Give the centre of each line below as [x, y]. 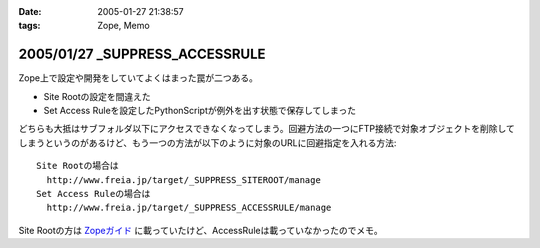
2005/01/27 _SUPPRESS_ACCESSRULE [142, 54]
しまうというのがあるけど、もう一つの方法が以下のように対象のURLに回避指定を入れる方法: [207, 142]
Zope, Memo [123, 26]
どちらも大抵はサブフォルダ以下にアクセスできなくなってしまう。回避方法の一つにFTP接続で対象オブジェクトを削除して [266, 129]
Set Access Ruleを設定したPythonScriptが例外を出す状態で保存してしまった [200, 111]
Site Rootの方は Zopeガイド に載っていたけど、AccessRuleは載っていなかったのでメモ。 [201, 230]
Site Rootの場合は [77, 166]
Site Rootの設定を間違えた [97, 96]
